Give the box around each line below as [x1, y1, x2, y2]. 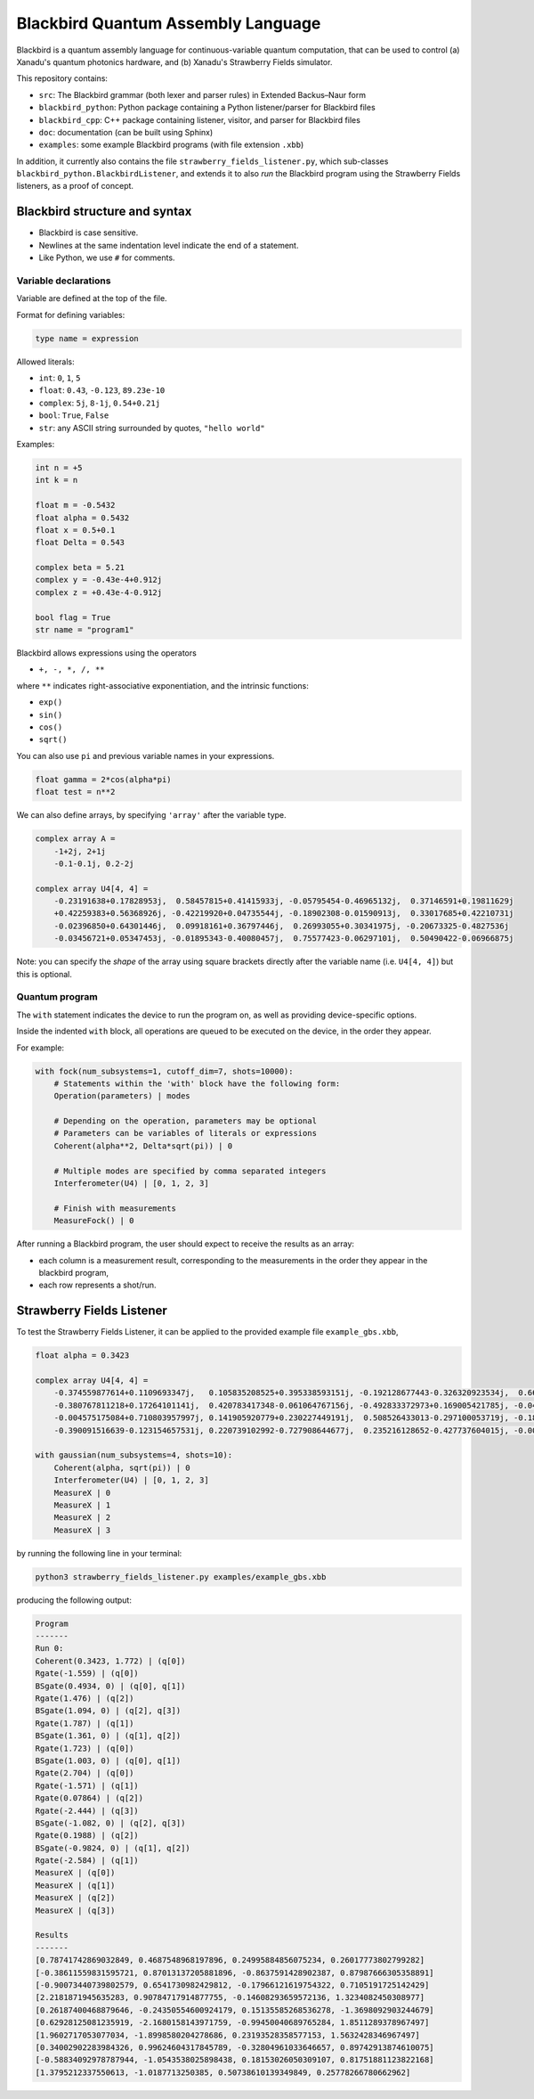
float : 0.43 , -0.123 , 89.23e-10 [38, 385, 166, 396]
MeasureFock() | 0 [53, 1216, 134, 1226]
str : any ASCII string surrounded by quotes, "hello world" [38, 422, 266, 433]
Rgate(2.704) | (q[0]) [35, 1768, 134, 1778]
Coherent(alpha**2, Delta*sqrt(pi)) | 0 [53, 1140, 233, 1151]
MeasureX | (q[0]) [35, 1867, 116, 1878]
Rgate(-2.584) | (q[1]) [35, 1856, 140, 1866]
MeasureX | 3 [53, 1524, 111, 1535]
